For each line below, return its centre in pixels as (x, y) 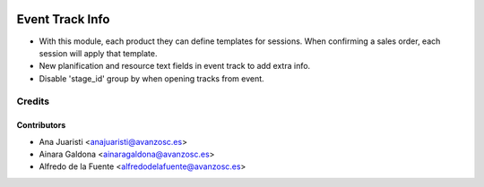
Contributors (41, 125)
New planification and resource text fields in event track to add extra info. (175, 66)
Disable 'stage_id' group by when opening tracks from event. (151, 78)
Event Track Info (63, 19)
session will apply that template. (98, 53)
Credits (33, 101)
